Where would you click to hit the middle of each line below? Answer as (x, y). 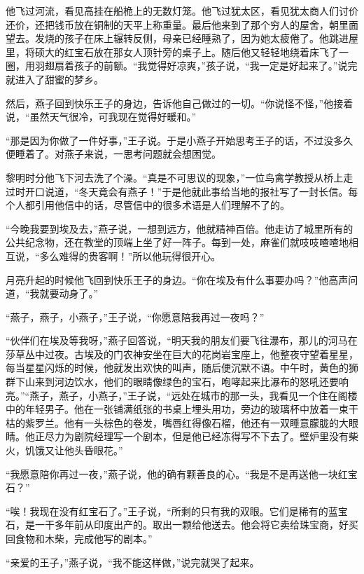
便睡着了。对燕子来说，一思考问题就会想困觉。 (113, 154)
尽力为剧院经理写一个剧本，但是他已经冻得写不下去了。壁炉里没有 (196, 436)
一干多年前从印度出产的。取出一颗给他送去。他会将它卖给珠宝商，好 (191, 525)
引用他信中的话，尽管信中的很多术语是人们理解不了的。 (162, 205)
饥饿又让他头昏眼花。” (74, 450)
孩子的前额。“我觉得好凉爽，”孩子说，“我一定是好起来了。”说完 (216, 66)
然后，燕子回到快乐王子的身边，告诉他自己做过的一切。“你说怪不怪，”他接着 (180, 103)
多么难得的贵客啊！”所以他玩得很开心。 (130, 255)
